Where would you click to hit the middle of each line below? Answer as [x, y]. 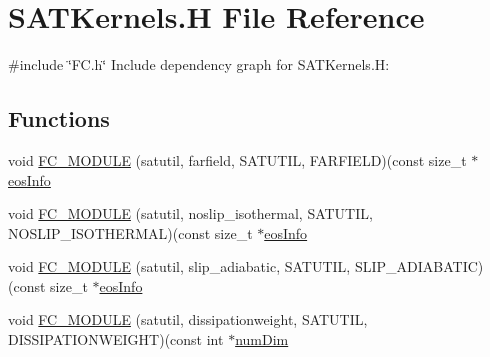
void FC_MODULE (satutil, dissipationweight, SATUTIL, [188, 319]
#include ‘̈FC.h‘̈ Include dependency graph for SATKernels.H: [199, 64]
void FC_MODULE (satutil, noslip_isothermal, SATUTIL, [190, 213]
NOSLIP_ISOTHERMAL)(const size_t [130, 232]
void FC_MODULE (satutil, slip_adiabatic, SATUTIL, [179, 266]
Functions [59, 118]
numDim [262, 339]
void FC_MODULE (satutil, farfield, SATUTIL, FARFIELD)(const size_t [237, 159]
